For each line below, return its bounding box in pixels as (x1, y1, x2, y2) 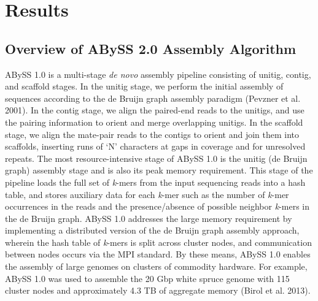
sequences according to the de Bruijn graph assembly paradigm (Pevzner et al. (5, 91, 301, 104)
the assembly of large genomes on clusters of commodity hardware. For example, (5, 260, 308, 273)
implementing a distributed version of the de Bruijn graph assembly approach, (5, 224, 300, 237)
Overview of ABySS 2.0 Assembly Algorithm (5, 39, 297, 58)
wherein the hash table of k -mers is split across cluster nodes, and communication (5, 235, 312, 248)
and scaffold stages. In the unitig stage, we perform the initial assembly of (5, 80, 284, 93)
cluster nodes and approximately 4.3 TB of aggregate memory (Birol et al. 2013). (5, 284, 311, 297)
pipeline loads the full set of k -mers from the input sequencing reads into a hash (5, 175, 306, 188)
